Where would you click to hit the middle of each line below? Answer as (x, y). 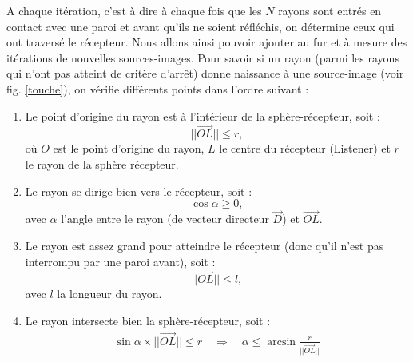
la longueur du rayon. (109, 294)
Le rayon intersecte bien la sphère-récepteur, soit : (148, 320)
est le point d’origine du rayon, (129, 148)
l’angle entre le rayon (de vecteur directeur (165, 219)
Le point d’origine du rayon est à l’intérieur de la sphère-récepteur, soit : (203, 115)
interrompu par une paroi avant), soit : (120, 261)
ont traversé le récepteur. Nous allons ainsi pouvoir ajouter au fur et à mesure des (207, 42)
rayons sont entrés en (330, 10)
